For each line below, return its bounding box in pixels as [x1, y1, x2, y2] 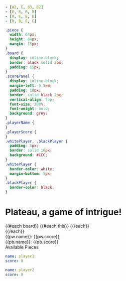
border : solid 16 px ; [9, 148, 52, 153]
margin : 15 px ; [9, 41, 39, 47]
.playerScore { [5, 130, 37, 135]
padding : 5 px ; [9, 143, 39, 148]
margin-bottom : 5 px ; [9, 171, 52, 176]
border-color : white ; [9, 166, 55, 171]
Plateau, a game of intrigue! [5, 207, 122, 218]
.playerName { [5, 120, 35, 125]
